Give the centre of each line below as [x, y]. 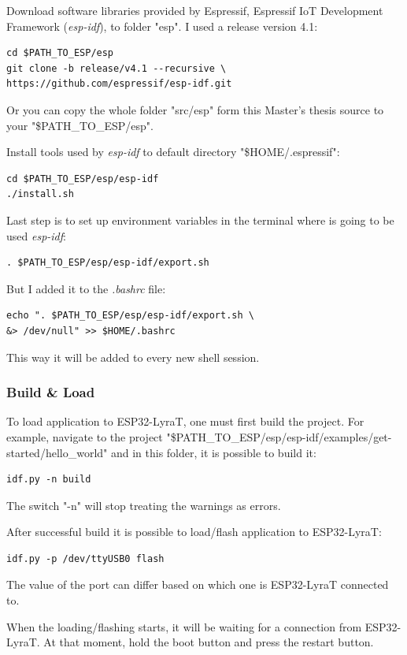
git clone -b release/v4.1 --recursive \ [117, 68]
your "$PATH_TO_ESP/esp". [80, 125]
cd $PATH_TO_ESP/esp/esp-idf [83, 179]
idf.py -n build [49, 480]
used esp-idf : [36, 235]
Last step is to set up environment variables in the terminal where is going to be [200, 220]
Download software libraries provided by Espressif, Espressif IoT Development [195, 10]
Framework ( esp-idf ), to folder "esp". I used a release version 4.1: [162, 26]
